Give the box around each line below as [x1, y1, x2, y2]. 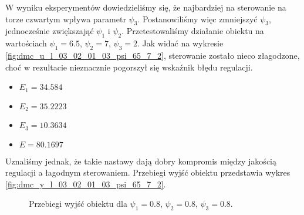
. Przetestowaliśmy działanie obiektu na [121, 25, 264, 37]
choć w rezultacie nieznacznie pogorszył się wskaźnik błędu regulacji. [5, 61, 253, 73]
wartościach [5, 37, 47, 49]
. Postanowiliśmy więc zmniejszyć [137, 12, 258, 25]
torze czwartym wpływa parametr [5, 12, 126, 25]
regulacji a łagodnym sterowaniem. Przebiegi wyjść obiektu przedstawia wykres [5, 166, 291, 179]
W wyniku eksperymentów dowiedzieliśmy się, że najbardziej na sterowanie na [5, 1, 286, 13]
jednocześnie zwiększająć [5, 25, 94, 37]
